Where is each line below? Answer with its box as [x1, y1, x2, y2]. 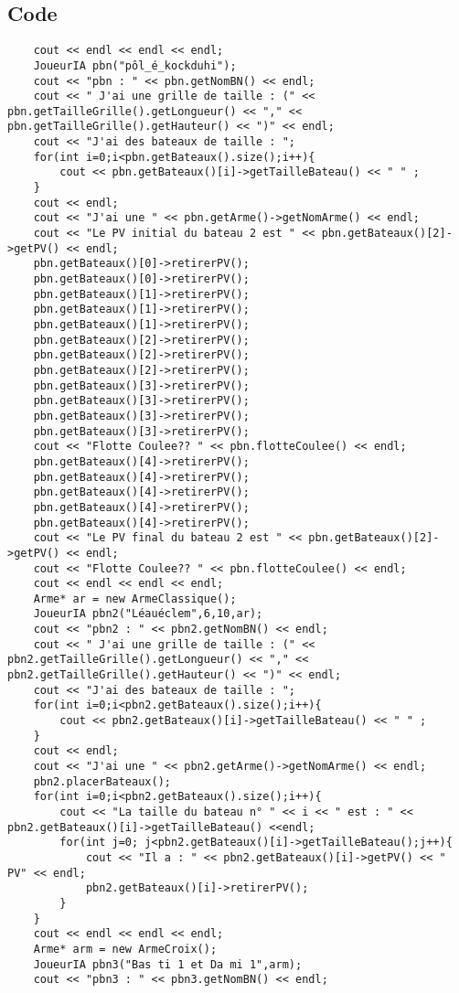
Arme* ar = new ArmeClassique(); [33, 592, 237, 605]
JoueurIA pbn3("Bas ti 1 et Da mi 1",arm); [33, 957, 303, 971]
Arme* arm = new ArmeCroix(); [33, 942, 218, 956]
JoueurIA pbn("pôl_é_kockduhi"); [33, 59, 237, 72]
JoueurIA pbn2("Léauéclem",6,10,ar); [33, 607, 263, 621]
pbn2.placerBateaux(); [33, 774, 171, 788]
